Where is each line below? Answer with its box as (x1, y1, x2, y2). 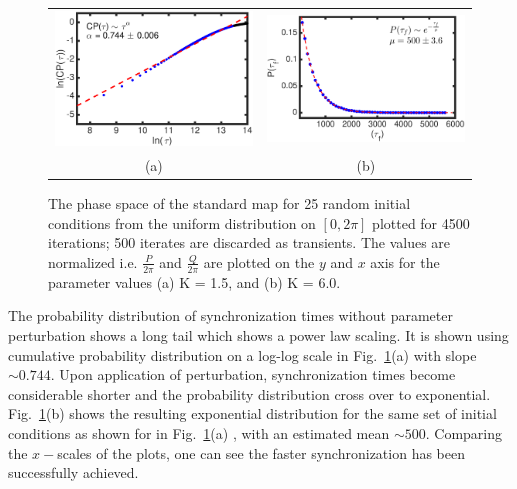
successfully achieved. (8, 462, 139, 483)
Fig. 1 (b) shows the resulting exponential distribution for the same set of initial (8, 403, 497, 424)
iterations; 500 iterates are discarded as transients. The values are (48, 232, 451, 253)
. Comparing (425, 422, 503, 443)
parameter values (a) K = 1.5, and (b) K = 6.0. (48, 271, 341, 292)
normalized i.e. (48, 251, 138, 272)
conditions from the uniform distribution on (48, 212, 316, 233)
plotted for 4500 (372, 212, 470, 233)
